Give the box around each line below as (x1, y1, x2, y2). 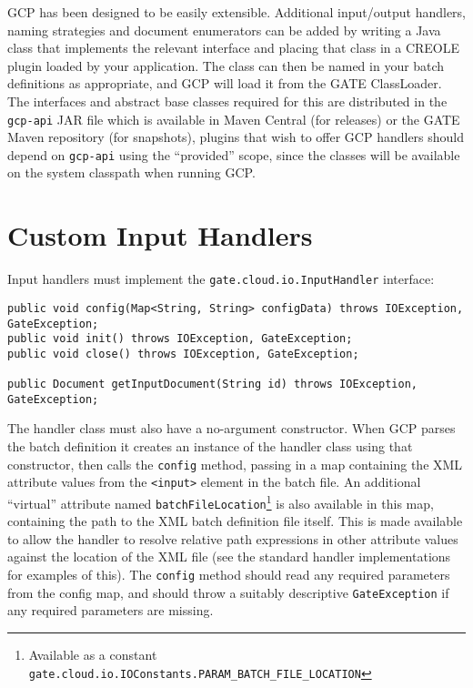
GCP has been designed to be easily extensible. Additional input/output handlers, (7, 3, 466, 21)
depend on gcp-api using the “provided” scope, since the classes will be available (7, 145, 460, 164)
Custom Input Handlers (7, 217, 313, 254)
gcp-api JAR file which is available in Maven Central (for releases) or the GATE (7, 109, 460, 128)
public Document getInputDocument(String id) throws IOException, (7, 378, 418, 391)
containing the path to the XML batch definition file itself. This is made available (7, 511, 463, 531)
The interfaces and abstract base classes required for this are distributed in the (7, 91, 448, 110)
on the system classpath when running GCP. (7, 163, 256, 182)
